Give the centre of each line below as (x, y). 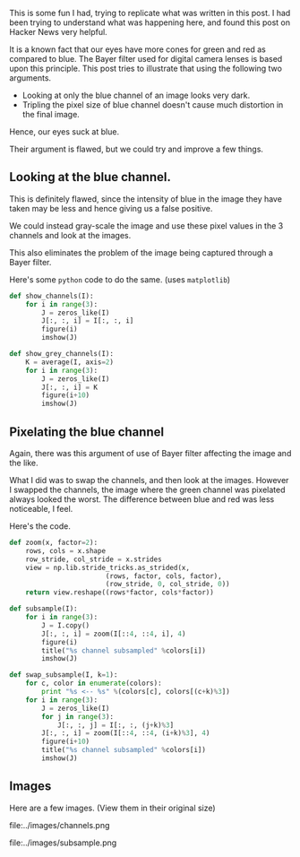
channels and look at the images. (70, 235)
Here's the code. (40, 526)
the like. (24, 463)
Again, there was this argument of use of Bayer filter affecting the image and (150, 453)
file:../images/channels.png (60, 825)
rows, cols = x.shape (65, 550)
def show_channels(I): (51, 296)
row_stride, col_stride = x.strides (94, 559)
